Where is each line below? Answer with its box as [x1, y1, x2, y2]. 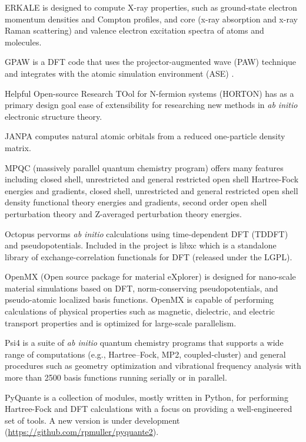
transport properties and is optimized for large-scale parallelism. [5, 316, 237, 329]
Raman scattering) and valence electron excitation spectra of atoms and [5, 24, 264, 37]
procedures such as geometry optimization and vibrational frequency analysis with [5, 359, 301, 372]
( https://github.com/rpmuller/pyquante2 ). [5, 425, 159, 438]
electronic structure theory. [5, 110, 102, 122]
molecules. [5, 35, 42, 48]
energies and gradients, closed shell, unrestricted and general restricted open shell [5, 184, 298, 197]
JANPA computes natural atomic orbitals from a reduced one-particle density [5, 130, 285, 142]
